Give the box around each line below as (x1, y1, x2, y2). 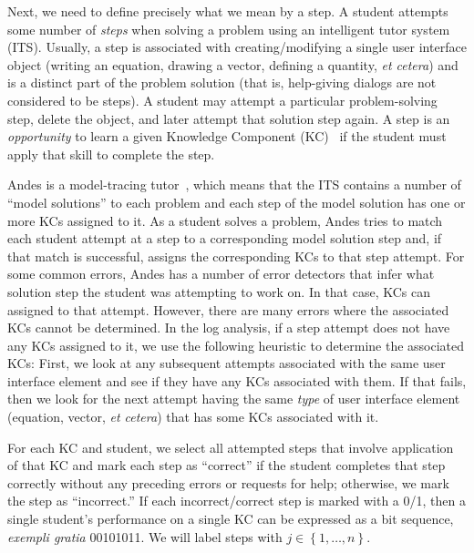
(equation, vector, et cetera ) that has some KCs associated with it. (7, 407, 379, 426)
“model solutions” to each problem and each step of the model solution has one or (7, 192, 466, 211)
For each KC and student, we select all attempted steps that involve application (7, 437, 454, 456)
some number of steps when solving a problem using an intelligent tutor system (7, 19, 450, 38)
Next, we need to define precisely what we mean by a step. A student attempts (7, 2, 448, 20)
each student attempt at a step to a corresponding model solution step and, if (7, 229, 442, 248)
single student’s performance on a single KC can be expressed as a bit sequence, (7, 509, 454, 528)
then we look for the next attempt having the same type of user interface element (7, 389, 460, 408)
